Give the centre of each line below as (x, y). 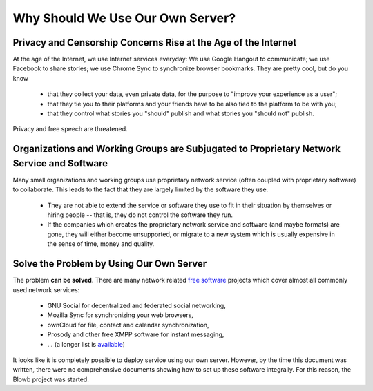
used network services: (46, 289)
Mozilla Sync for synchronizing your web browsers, (120, 315)
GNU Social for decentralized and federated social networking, (136, 305)
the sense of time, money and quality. (101, 244)
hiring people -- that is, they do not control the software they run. (140, 215)
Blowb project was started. (51, 379)
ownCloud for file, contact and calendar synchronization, (128, 325)
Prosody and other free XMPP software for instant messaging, (136, 334)
